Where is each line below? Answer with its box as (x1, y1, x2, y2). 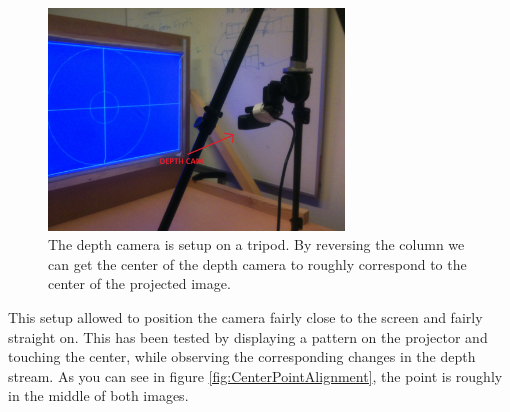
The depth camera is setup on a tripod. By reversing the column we (48, 234, 465, 255)
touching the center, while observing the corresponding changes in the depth (8, 346, 476, 367)
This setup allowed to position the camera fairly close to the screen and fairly (8, 306, 483, 327)
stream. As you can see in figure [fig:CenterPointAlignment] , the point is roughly (8, 365, 503, 386)
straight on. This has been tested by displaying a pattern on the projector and (8, 326, 488, 347)
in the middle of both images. (8, 385, 189, 406)
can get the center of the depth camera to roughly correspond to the (48, 253, 467, 274)
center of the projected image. (48, 273, 231, 294)
